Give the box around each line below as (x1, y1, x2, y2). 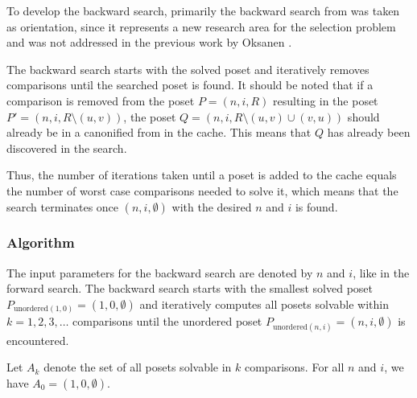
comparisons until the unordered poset (72, 313, 262, 330)
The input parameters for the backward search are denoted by (6, 264, 313, 281)
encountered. (6, 331, 69, 348)
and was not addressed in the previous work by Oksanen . (6, 34, 292, 51)
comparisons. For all (244, 359, 345, 375)
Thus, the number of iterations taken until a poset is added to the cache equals (6, 166, 397, 183)
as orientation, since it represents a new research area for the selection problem (6, 18, 396, 35)
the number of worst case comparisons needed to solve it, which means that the (6, 182, 398, 199)
